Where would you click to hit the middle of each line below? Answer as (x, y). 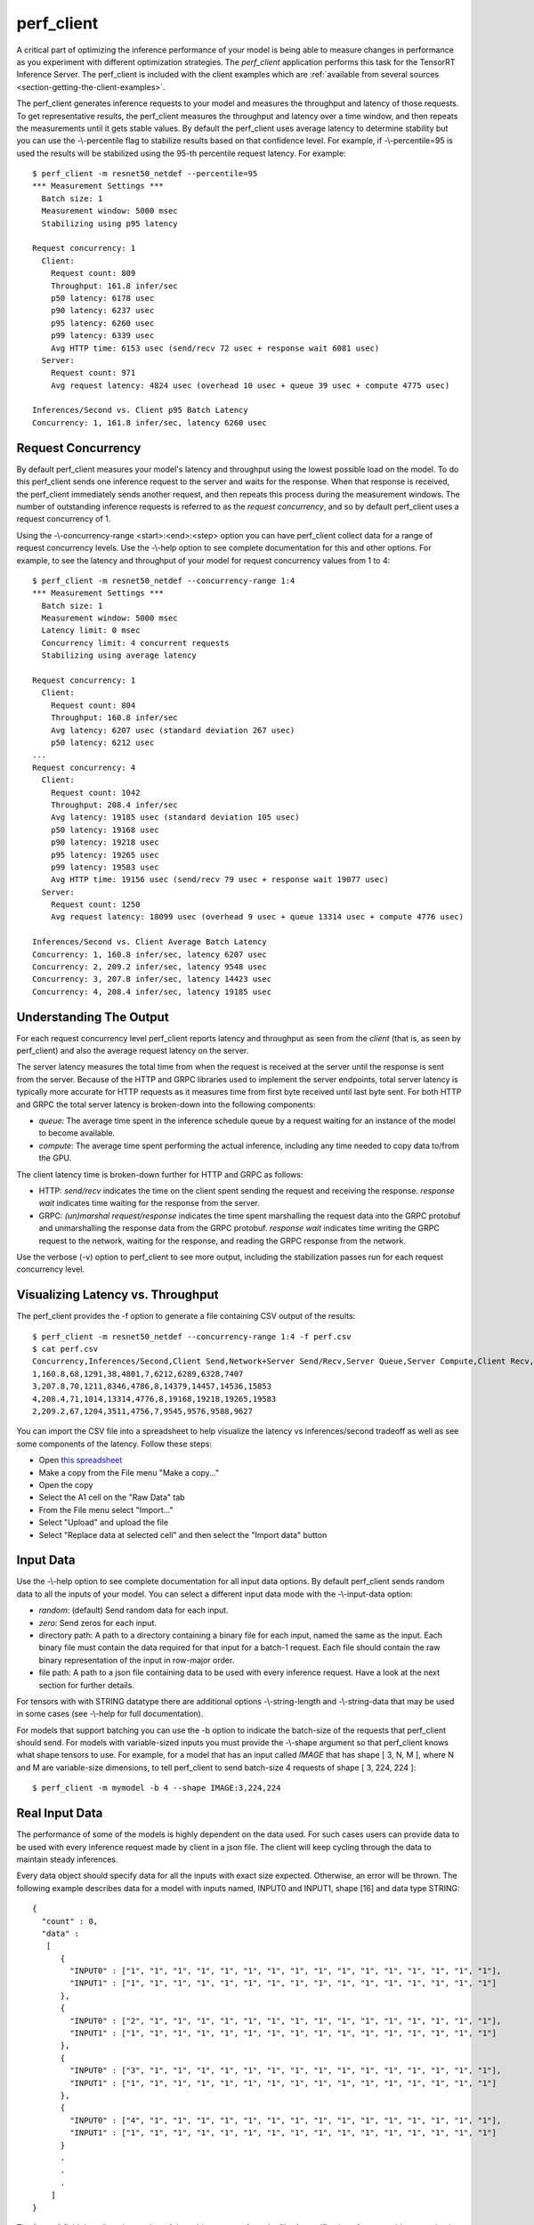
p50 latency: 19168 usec (105, 829)
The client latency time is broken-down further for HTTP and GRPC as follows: (160, 1174)
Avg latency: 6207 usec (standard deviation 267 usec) (173, 730)
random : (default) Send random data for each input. (133, 1610)
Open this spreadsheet (81, 1460)
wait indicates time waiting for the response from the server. (149, 1203)
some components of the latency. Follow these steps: (114, 1444)
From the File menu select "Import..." (106, 1509)
